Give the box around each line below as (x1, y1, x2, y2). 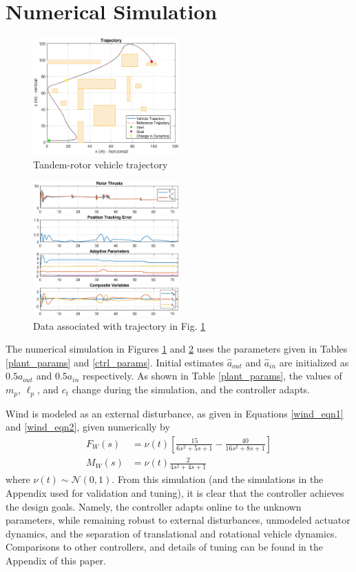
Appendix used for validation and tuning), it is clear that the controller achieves (6, 486, 344, 500)
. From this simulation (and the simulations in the (112, 472, 324, 486)
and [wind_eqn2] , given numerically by (6, 420, 170, 434)
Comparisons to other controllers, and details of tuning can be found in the (6, 540, 323, 554)
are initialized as (279, 355, 349, 369)
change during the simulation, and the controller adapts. (72, 382, 310, 397)
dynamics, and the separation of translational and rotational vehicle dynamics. (6, 526, 337, 540)
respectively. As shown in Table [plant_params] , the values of (82, 368, 342, 383)
